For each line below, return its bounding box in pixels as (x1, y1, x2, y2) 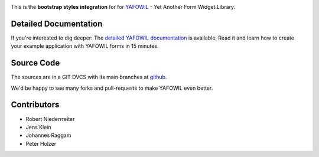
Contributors (11, 100, 60, 110)
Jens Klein (25, 123, 51, 130)
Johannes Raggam (25, 132, 71, 139)
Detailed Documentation (11, 18, 103, 29)
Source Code (11, 58, 60, 68)
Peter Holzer (25, 140, 56, 147)
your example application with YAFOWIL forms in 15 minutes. (11, 42, 159, 50)
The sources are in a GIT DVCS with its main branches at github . (11, 74, 167, 81)
